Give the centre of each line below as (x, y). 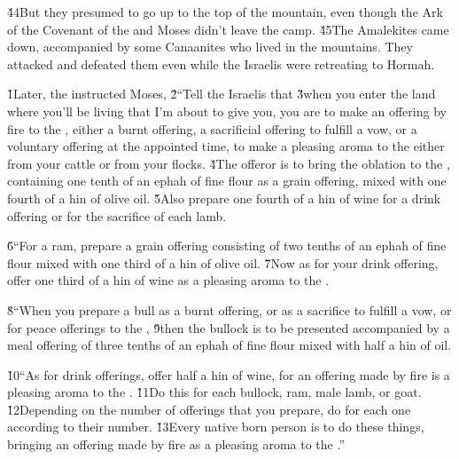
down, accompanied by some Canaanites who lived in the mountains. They (210, 47)
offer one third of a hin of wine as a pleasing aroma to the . (168, 280)
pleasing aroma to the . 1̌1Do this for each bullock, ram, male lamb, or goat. (214, 392)
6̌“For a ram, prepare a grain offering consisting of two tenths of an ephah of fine (227, 245)
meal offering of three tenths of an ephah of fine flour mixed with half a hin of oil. (229, 345)
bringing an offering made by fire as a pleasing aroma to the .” (176, 444)
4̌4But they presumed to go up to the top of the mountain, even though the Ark (225, 12)
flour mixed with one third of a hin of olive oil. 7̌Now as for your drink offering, (223, 262)
